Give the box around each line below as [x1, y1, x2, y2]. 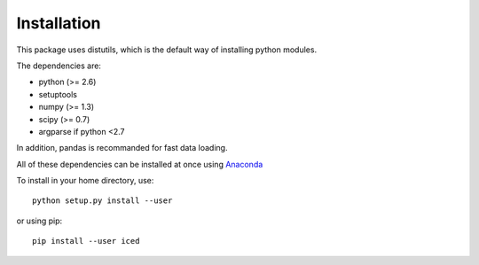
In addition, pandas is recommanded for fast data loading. [16, 143, 228, 153]
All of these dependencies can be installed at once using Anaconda [16, 159, 263, 169]
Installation [16, 13, 101, 33]
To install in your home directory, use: [16, 175, 154, 186]
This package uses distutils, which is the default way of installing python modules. [16, 44, 318, 55]
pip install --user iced [32, 236, 140, 246]
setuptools [38, 89, 77, 99]
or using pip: [16, 215, 63, 226]
